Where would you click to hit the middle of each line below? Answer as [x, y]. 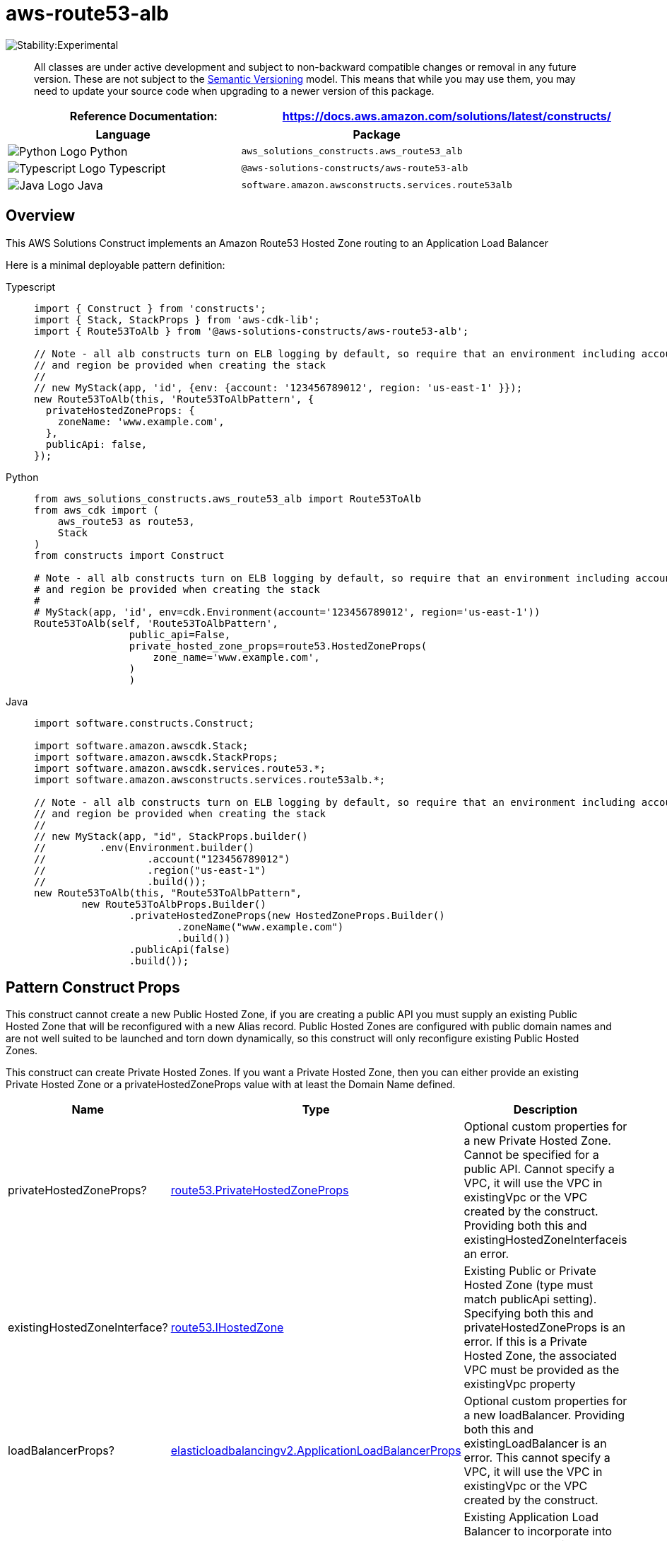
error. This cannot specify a [537, 1458]
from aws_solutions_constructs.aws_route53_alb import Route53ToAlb [228, 498]
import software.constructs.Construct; [144, 723]
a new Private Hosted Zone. [537, 1141]
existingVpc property [520, 1384]
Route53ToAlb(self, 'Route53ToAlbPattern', [156, 623]
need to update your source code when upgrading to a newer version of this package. [234, 91]
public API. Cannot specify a [539, 1169]
